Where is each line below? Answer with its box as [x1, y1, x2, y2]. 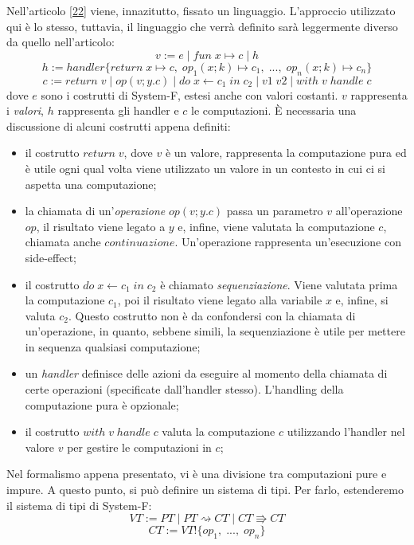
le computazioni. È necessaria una [191, 102, 357, 119]
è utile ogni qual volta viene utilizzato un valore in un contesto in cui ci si [25, 159, 385, 176]
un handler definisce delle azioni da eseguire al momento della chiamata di [25, 365, 388, 382]
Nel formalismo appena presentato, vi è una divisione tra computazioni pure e [6, 465, 387, 482]
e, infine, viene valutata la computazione [178, 218, 375, 234]
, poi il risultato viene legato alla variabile [117, 292, 322, 308]
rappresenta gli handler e [57, 102, 179, 119]
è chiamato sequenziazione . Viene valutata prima [160, 276, 398, 292]
